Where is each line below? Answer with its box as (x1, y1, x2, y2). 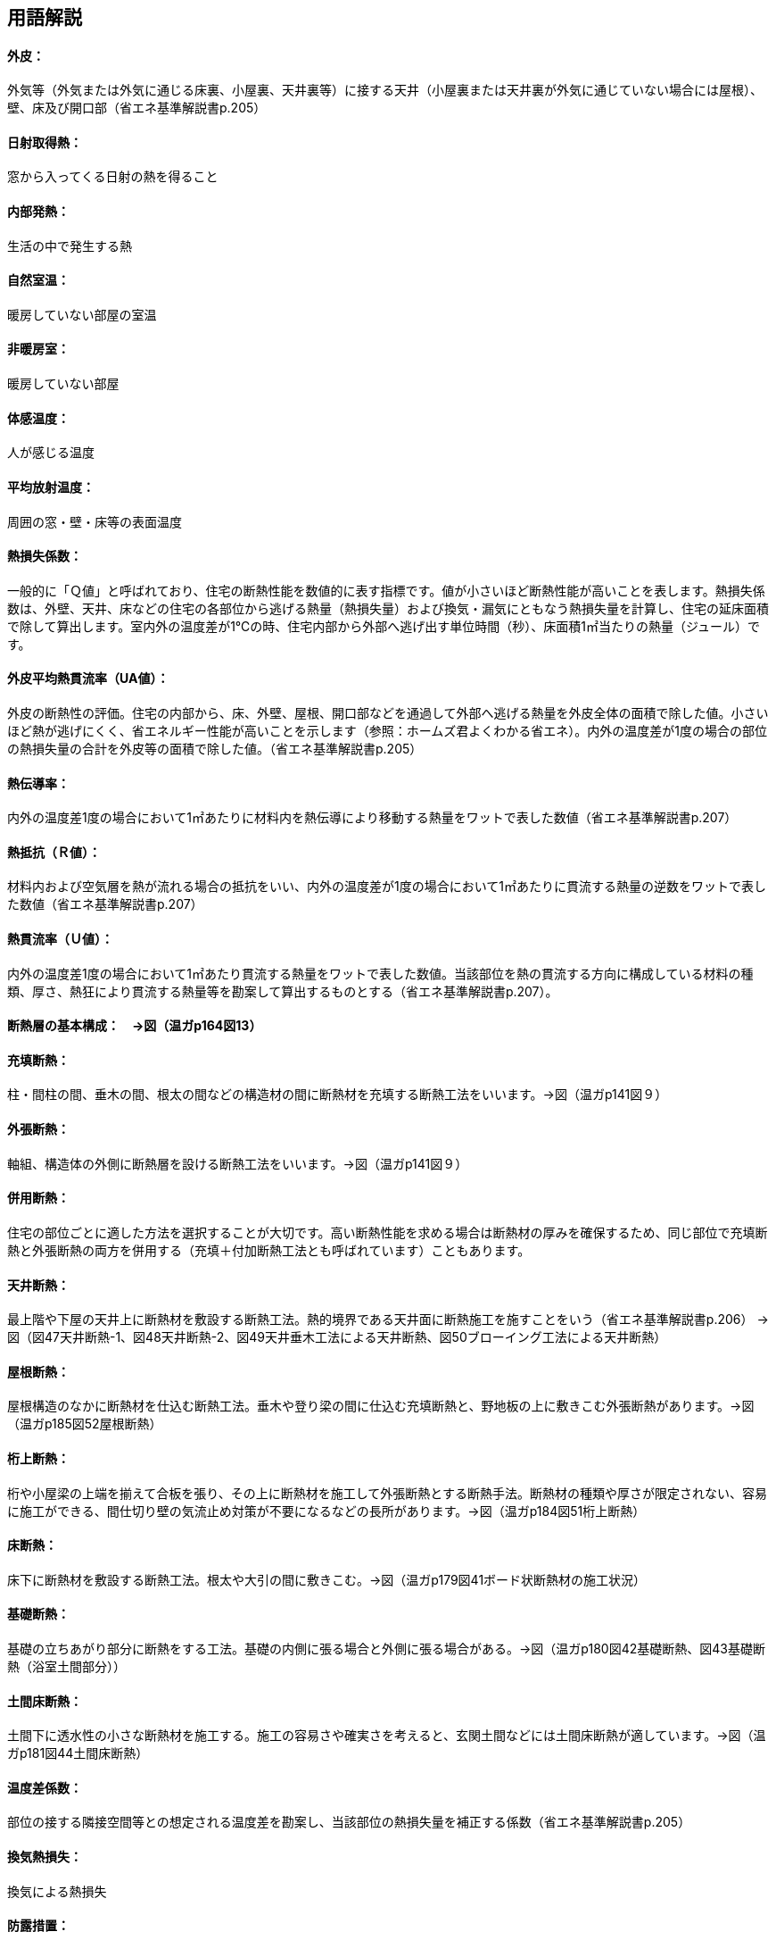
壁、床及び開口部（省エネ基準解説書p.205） (7, 100, 267, 116)
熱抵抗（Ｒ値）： (7, 844, 101, 860)
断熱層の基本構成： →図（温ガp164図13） (7, 1018, 262, 1034)
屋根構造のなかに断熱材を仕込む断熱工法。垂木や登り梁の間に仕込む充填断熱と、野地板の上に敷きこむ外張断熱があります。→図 (7, 1398, 755, 1414)
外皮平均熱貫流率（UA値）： (7, 670, 169, 687)
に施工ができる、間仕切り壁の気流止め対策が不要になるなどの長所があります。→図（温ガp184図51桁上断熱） (7, 1503, 646, 1519)
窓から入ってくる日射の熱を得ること (7, 169, 219, 185)
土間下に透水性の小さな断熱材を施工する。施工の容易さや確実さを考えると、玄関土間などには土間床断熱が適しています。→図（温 (7, 1728, 766, 1744)
